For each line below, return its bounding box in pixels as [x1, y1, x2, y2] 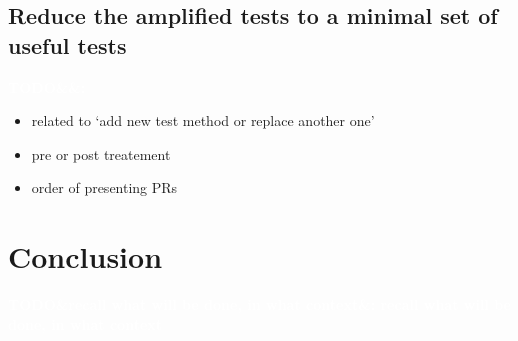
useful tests [8, 29, 127, 60]
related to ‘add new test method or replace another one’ [31, 110, 375, 131]
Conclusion [8, 236, 163, 277]
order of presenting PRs [31, 177, 178, 198]
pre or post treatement [31, 143, 171, 164]
